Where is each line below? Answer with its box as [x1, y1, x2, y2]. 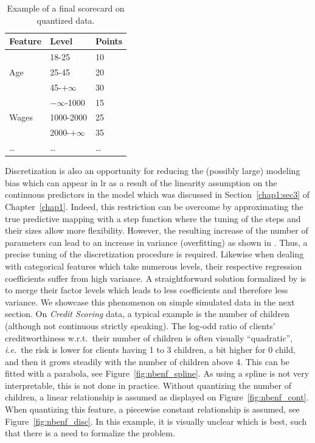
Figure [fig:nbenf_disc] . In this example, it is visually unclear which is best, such [5, 414, 307, 427]
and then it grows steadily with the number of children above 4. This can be [5, 355, 289, 368]
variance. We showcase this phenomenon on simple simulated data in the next [5, 295, 295, 308]
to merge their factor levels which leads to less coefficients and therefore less [5, 284, 288, 296]
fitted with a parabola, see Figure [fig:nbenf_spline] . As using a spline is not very [5, 367, 310, 380]
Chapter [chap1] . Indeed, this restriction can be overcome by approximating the [5, 200, 303, 212]
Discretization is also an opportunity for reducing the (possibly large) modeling [5, 164, 300, 177]
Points [95, 35, 123, 47]
